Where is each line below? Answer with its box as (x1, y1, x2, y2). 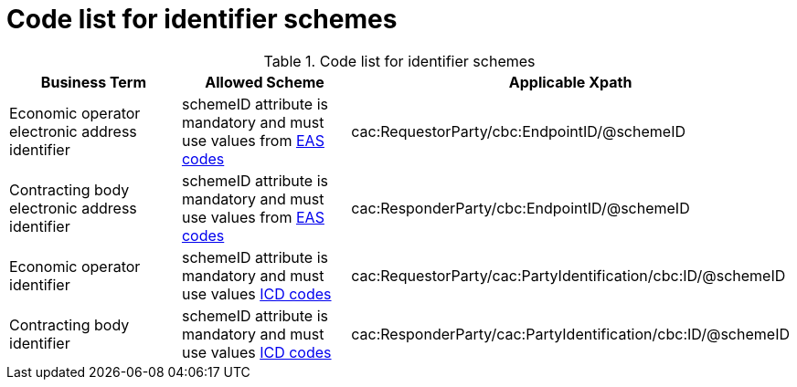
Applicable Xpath (508, 72, 632, 91)
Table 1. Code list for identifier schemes (263, 51, 536, 70)
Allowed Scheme (205, 72, 324, 91)
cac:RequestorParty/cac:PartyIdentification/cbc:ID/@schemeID (351, 266, 786, 285)
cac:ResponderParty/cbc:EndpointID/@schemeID (351, 198, 690, 217)
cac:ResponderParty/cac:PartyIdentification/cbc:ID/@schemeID (351, 324, 790, 343)
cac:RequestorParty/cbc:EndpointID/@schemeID (351, 121, 685, 141)
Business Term (40, 72, 147, 91)
